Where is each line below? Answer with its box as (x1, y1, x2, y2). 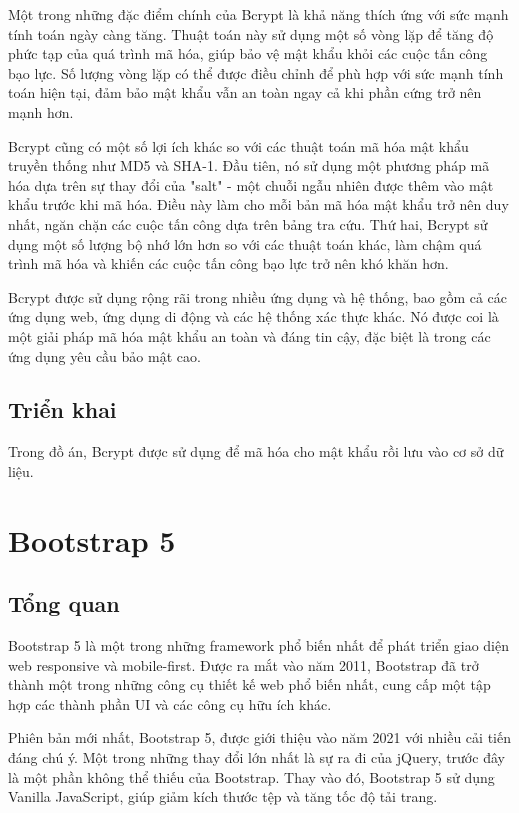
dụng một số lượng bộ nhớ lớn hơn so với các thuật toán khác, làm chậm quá (8, 233, 482, 254)
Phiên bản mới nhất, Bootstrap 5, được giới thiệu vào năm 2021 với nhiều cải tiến (8, 727, 511, 748)
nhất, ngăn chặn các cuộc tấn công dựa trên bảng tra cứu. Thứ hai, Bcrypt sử (8, 213, 488, 234)
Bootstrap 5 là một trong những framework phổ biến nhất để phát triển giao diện (8, 635, 510, 656)
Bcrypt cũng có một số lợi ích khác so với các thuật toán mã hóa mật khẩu (8, 135, 469, 156)
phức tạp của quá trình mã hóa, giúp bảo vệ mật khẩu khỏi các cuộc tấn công (8, 43, 488, 64)
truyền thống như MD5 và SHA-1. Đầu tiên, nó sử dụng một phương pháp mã (8, 155, 490, 176)
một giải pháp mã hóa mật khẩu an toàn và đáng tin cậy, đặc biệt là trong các (8, 325, 491, 346)
